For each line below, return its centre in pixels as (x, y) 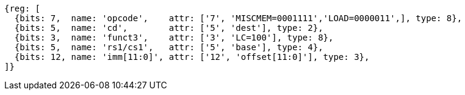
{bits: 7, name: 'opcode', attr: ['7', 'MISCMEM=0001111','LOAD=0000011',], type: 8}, (238, 18)
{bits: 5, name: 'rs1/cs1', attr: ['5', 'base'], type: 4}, (169, 47)
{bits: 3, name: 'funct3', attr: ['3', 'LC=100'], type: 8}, (174, 38)
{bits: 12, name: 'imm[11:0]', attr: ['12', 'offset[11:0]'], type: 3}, (192, 57)
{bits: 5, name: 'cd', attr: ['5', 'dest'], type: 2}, (169, 28)
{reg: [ (23, 8)
